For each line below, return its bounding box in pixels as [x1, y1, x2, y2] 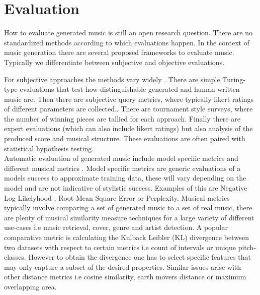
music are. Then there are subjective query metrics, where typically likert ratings [4, 93, 254, 104]
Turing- [222, 74, 245, 84]
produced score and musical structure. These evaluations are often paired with [4, 133, 245, 144]
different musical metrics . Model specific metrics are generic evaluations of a [4, 162, 241, 173]
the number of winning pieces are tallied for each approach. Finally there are [4, 113, 240, 124]
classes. [4, 252, 26, 262]
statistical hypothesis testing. [4, 143, 94, 153]
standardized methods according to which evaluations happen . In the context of [4, 37, 249, 47]
